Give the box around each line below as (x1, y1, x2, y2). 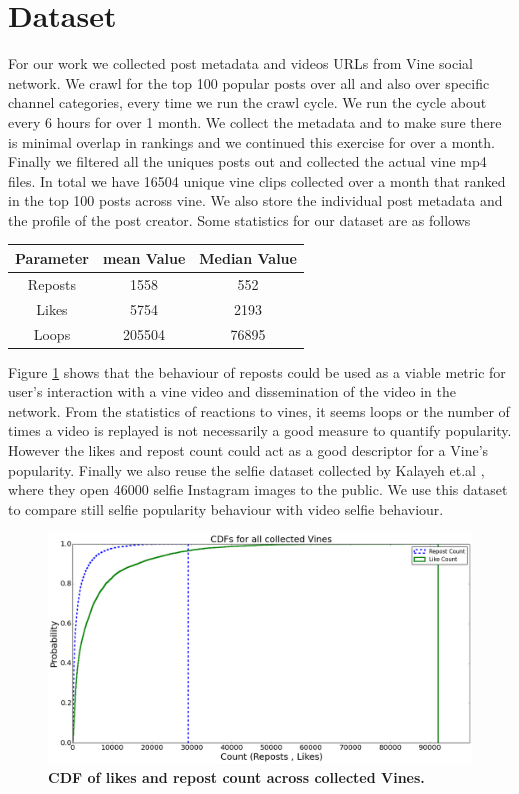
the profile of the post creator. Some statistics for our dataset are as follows (8, 209, 471, 230)
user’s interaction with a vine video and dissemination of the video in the (8, 381, 457, 402)
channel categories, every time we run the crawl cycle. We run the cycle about (8, 92, 487, 113)
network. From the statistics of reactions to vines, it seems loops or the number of (8, 400, 510, 421)
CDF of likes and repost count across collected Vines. (48, 767, 425, 788)
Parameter (15, 247, 89, 268)
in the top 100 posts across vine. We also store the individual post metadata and (8, 190, 503, 211)
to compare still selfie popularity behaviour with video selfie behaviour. (8, 498, 444, 519)
